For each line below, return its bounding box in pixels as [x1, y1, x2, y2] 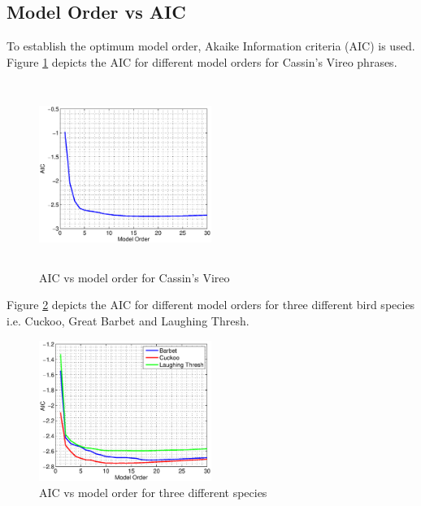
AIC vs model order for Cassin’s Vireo [39, 268, 230, 286]
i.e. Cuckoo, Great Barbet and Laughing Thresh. [7, 312, 250, 329]
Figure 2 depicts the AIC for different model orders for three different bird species [7, 296, 415, 313]
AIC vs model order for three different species [39, 483, 267, 500]
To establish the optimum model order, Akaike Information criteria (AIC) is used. [7, 37, 415, 55]
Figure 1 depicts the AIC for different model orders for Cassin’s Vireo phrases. [7, 53, 397, 70]
